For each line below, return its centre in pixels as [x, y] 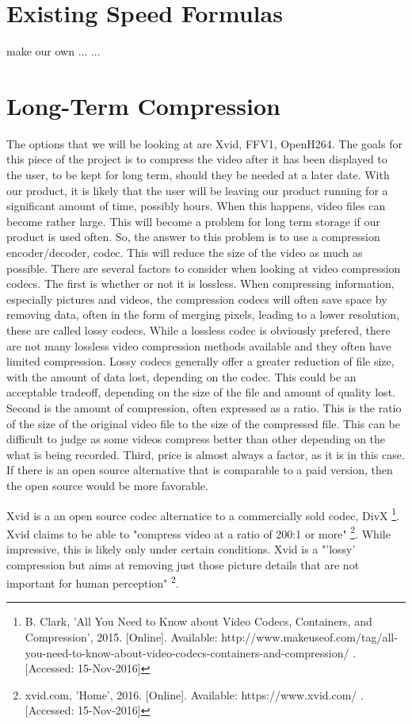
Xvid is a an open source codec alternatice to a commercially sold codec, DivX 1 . [203, 514]
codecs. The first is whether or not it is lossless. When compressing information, [200, 283]
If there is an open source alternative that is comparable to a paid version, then [200, 470]
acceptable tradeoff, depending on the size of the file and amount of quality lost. [201, 392]
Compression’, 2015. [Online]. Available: [121, 637]
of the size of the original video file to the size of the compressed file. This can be [204, 423]
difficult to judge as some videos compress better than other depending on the [196, 439]
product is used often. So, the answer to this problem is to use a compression [193, 237]
